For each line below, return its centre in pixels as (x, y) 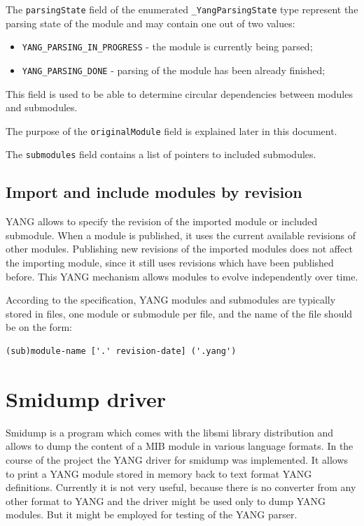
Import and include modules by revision (154, 192)
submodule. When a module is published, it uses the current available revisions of (181, 235)
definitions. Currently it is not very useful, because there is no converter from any (181, 487)
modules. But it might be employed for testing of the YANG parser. (152, 514)
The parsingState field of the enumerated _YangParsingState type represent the (182, 9)
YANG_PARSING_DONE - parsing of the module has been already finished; (174, 70)
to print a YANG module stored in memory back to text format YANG (159, 473)
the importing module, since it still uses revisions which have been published (170, 263)
